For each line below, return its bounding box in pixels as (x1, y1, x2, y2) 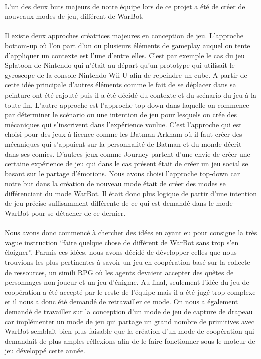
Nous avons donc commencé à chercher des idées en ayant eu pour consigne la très (5, 227, 257, 238)
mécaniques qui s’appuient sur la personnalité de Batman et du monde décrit (5, 138, 242, 149)
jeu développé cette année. (5, 345, 85, 356)
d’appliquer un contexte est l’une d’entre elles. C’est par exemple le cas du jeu (5, 50, 245, 60)
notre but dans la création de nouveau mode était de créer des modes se (5, 178, 226, 189)
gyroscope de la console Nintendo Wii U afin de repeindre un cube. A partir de (5, 69, 247, 80)
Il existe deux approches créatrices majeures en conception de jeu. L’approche (5, 30, 243, 41)
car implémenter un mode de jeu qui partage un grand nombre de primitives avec (5, 316, 255, 326)
